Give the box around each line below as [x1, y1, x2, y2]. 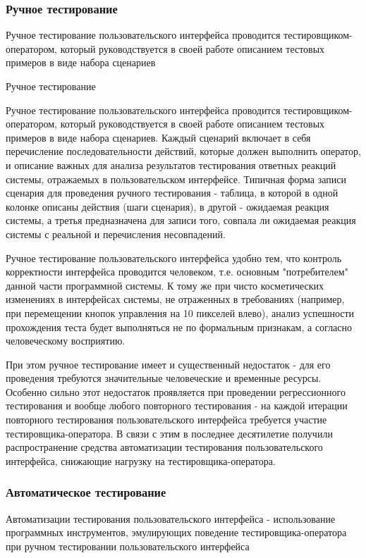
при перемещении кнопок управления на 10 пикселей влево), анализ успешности [6, 305, 355, 320]
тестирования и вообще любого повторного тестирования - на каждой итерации [6, 398, 348, 413]
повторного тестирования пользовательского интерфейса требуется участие [6, 412, 327, 427]
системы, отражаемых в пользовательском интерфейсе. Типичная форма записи [6, 171, 346, 186]
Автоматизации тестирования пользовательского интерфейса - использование [6, 511, 336, 526]
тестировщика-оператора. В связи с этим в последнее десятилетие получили [6, 426, 333, 440]
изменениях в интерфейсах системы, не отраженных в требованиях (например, [6, 292, 345, 306]
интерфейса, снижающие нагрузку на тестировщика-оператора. [6, 453, 276, 468]
